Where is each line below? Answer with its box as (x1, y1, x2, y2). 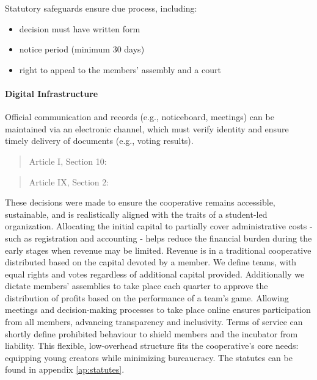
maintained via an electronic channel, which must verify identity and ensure (5, 122, 289, 135)
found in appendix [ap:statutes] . (5, 363, 125, 376)
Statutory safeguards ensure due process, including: (5, 2, 197, 14)
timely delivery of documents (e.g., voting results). (5, 134, 194, 147)
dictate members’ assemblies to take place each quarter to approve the (5, 279, 268, 292)
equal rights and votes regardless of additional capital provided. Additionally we (5, 267, 305, 280)
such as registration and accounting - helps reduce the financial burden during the (5, 231, 312, 244)
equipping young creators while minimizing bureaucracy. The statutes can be (5, 351, 293, 364)
